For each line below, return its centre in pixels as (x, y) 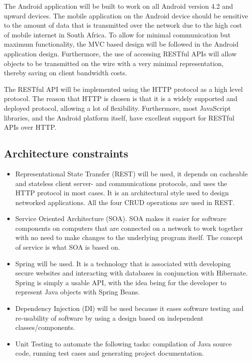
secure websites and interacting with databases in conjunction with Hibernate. (132, 273)
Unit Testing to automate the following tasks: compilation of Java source (123, 343)
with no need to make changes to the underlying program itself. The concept (129, 237)
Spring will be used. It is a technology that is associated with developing (123, 263)
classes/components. (45, 327)
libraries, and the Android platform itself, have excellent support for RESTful (119, 117)
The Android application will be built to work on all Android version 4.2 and (118, 6)
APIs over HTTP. (30, 127)
